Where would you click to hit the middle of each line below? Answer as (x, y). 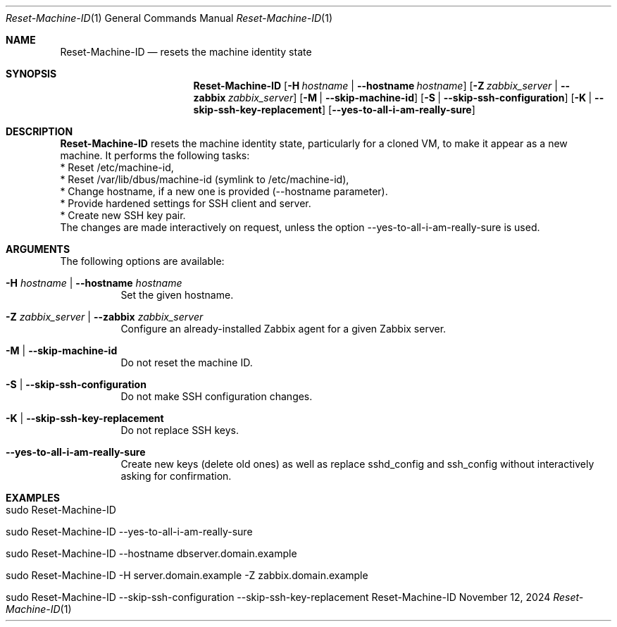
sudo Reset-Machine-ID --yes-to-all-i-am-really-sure (129, 532)
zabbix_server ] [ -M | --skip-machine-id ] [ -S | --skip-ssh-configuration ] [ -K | (410, 98)
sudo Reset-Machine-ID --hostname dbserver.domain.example (151, 553)
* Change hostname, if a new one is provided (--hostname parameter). (224, 191)
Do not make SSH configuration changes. (217, 396)
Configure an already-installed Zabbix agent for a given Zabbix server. (283, 329)
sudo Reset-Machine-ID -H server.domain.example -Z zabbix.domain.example (187, 575)
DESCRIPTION (39, 131)
